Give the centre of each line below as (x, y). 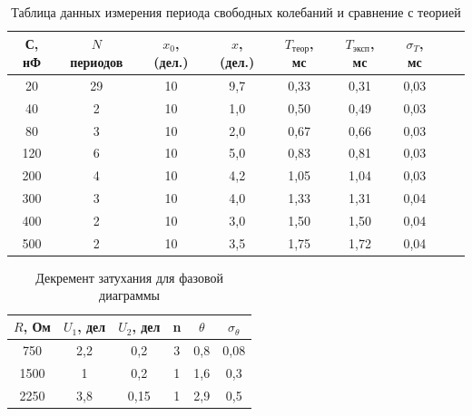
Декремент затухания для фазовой (129, 277)
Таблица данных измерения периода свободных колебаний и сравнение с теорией (236, 12)
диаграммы (130, 295)
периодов (97, 61)
